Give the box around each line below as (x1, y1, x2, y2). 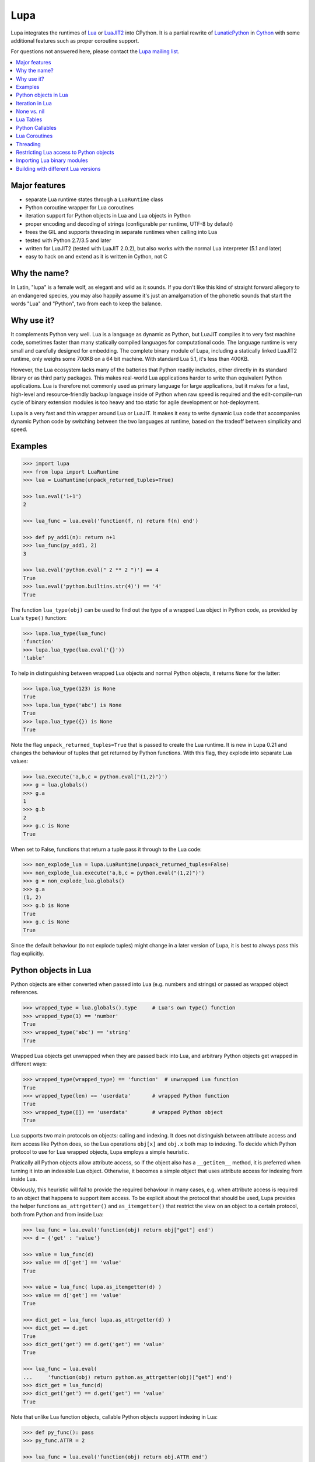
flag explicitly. (10, 950, 44, 957)
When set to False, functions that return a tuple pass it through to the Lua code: (10, 846, 202, 853)
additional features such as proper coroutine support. (10, 37, 139, 44)
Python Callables (16, 124, 57, 131)
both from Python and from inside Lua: (10, 1211, 104, 1218)
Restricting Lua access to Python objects (16, 149, 114, 156)
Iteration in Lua (16, 99, 52, 106)
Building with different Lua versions (16, 165, 101, 172)
